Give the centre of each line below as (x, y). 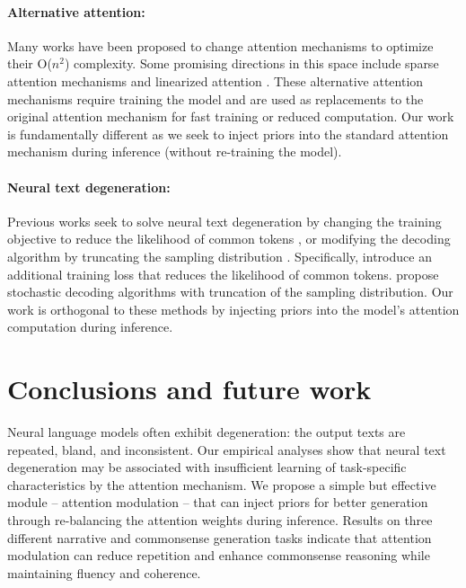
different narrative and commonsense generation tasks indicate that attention (220, 537)
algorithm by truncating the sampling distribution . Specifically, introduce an (220, 256)
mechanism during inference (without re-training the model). (175, 151)
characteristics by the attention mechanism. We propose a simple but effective (222, 484)
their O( (30, 63)
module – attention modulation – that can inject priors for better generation (218, 502)
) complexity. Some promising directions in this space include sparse (251, 63)
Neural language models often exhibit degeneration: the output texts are (207, 432)
